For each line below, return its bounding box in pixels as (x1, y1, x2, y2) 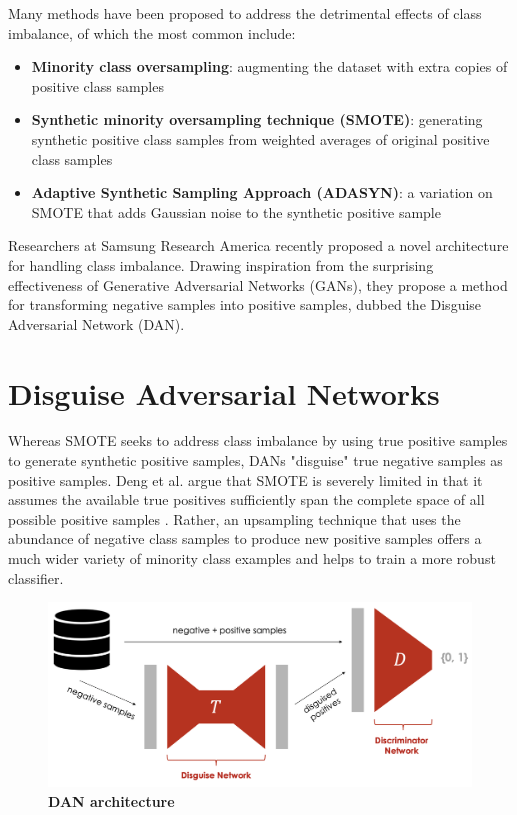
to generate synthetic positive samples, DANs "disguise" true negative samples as (8, 450, 503, 471)
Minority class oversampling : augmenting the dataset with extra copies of (31, 56, 508, 77)
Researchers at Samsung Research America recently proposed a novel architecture (8, 235, 509, 256)
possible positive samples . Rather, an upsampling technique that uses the (8, 508, 461, 529)
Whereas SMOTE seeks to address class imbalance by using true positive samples (8, 430, 508, 451)
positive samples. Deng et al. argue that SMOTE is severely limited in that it (8, 469, 483, 490)
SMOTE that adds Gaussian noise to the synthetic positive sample (31, 201, 441, 222)
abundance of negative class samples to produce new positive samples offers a (8, 528, 482, 549)
